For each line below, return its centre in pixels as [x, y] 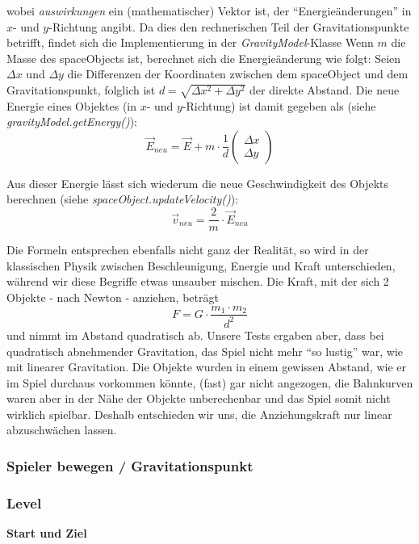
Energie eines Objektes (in [71, 105]
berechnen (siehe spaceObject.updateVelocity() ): [123, 199]
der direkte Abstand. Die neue [325, 89]
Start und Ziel [47, 533]
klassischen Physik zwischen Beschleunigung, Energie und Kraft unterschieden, [201, 265]
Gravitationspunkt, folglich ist [81, 89]
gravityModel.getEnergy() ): [72, 121]
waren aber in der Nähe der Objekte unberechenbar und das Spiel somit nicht [199, 398]
